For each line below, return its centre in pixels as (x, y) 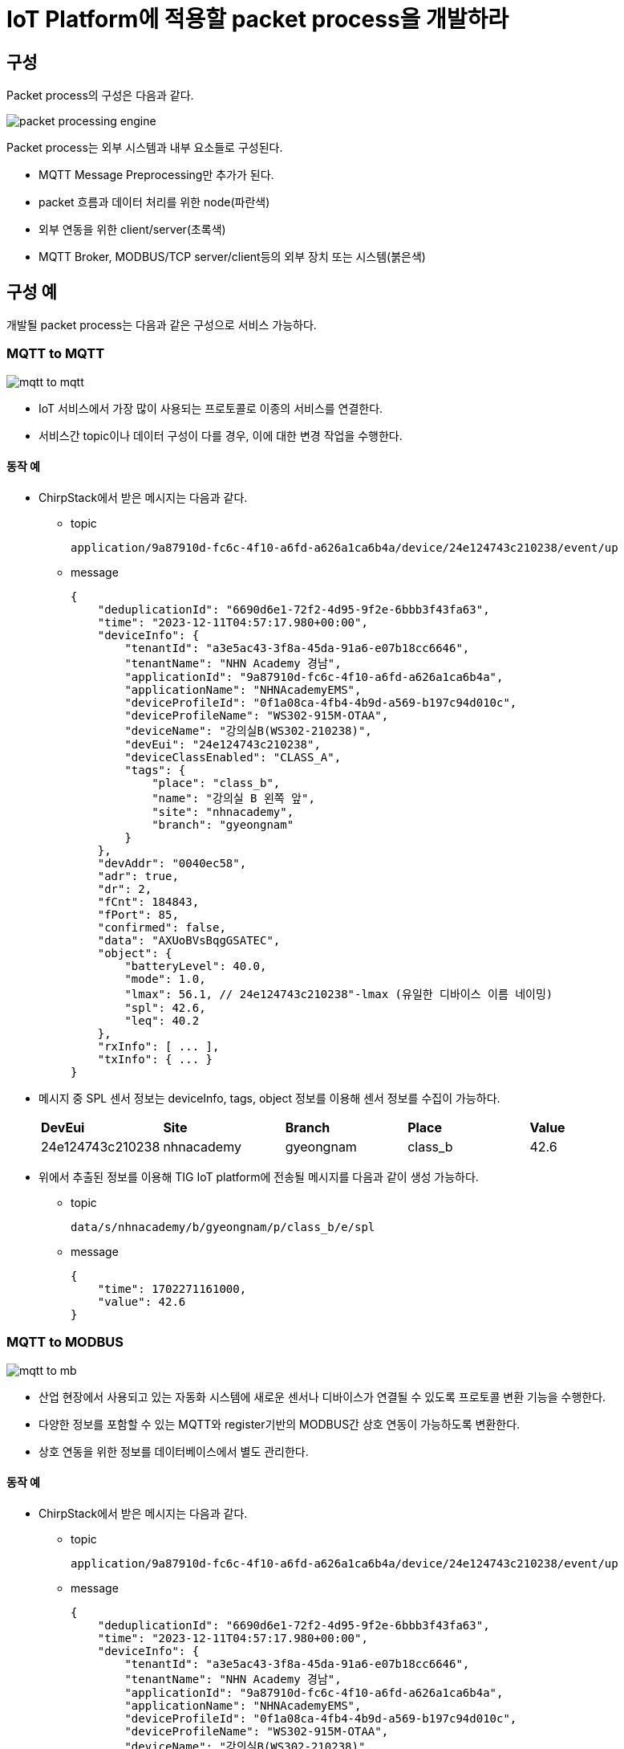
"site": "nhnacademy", (223, 811)
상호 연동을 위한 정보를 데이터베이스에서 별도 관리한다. (174, 1451)
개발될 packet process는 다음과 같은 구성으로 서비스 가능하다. (162, 325)
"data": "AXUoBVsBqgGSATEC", (189, 940)
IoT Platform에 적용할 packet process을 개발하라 (258, 19)
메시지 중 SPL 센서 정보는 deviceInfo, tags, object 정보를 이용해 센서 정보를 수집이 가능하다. (269, 1098)
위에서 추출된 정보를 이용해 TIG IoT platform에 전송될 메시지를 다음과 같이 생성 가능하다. (259, 1176)
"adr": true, (138, 876)
